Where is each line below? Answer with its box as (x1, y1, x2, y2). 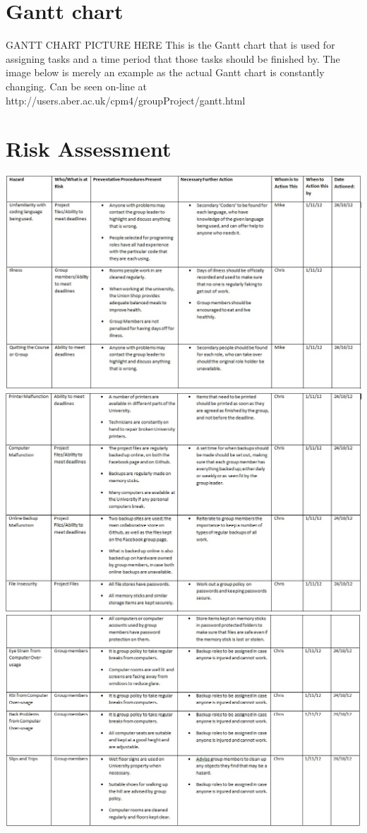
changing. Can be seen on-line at (6, 78, 147, 93)
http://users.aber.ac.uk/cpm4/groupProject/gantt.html (6, 92, 246, 107)
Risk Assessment (6, 134, 172, 163)
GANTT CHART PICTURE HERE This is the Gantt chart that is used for (6, 37, 335, 52)
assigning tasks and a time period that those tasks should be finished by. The (6, 51, 340, 66)
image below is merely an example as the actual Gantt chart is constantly (6, 65, 325, 80)
